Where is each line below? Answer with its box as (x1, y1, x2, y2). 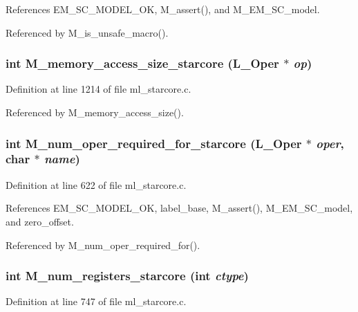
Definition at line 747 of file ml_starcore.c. (6, 294, 187, 309)
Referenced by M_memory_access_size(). (6, 105, 184, 119)
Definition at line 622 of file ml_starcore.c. (6, 177, 187, 192)
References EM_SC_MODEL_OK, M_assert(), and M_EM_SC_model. (6, 2, 320, 16)
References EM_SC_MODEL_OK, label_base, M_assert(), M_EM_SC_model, (6, 201, 353, 215)
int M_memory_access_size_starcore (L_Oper (6, 55, 279, 72)
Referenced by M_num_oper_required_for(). (6, 237, 200, 252)
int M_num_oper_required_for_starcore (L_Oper (6, 134, 302, 152)
